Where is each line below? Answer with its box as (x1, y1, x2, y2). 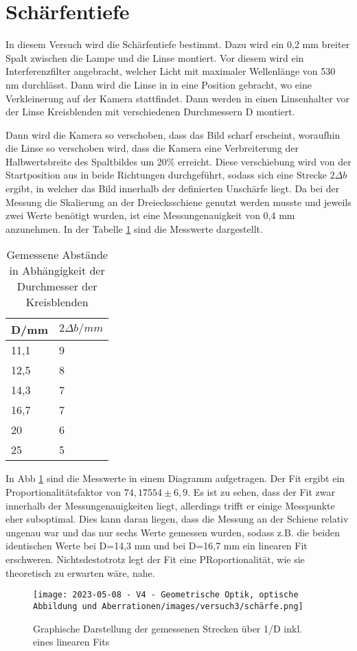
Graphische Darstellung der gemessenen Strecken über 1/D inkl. (33, 621, 303, 635)
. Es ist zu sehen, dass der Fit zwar (187, 485, 336, 499)
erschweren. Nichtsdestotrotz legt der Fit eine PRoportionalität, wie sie (5, 552, 305, 566)
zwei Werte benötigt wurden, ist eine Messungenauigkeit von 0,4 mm (5, 208, 295, 222)
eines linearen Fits (33, 635, 110, 649)
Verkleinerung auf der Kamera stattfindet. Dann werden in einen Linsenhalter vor (5, 91, 349, 105)
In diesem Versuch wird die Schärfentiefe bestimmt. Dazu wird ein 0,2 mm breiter (5, 37, 350, 52)
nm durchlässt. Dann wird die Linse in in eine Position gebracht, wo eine (5, 77, 312, 91)
